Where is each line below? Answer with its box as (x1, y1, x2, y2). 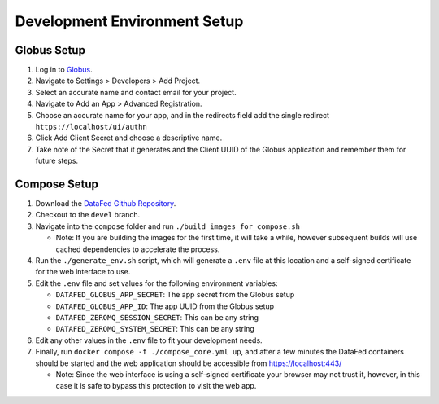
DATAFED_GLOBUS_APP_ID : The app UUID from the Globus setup (55, 301, 275, 311)
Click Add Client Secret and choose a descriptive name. (35, 133, 223, 143)
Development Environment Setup (15, 12, 244, 30)
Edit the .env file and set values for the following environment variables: (35, 278, 278, 288)
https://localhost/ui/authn (35, 122, 148, 132)
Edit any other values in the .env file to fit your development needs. (35, 335, 263, 345)
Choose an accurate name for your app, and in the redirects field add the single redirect (35, 110, 329, 120)
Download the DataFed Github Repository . (35, 199, 176, 209)
